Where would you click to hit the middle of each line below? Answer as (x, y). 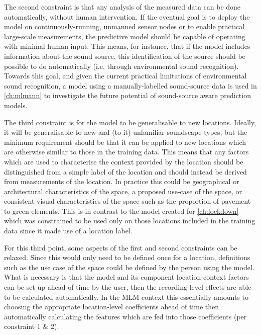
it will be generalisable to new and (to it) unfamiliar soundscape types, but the (126, 132)
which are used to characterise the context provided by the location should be (124, 161)
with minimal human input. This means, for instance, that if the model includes (127, 46)
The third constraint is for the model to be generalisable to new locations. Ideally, (130, 122)
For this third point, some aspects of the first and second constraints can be (121, 247)
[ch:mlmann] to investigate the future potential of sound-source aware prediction (127, 95)
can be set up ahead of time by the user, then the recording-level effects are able (128, 287)
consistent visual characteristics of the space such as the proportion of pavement (127, 201)
